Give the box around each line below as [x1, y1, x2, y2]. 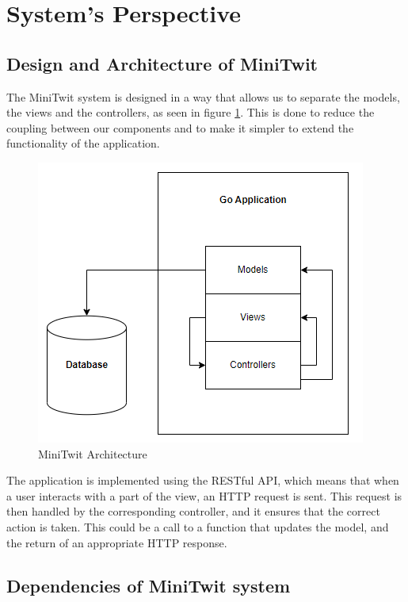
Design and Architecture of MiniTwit [6, 51, 318, 75]
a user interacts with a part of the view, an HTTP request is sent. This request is [6, 487, 402, 504]
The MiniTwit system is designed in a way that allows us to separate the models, [6, 88, 400, 105]
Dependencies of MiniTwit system [6, 573, 291, 597]
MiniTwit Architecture [38, 445, 147, 462]
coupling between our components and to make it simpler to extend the [6, 119, 354, 136]
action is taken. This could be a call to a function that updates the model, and [6, 518, 389, 535]
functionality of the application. [6, 135, 160, 151]
